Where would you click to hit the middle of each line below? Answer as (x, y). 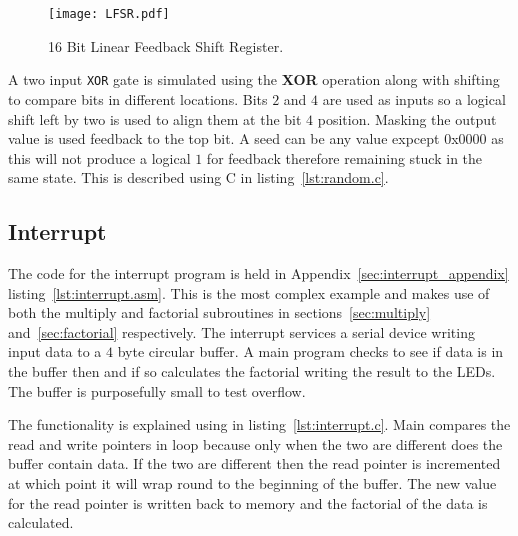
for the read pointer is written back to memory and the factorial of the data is (248, 502)
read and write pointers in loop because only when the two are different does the (255, 443)
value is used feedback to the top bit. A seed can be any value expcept (224, 138)
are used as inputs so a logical (414, 98)
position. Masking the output (407, 118)
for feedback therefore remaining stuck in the (344, 157)
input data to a (55, 351)
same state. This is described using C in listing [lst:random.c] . (198, 177)
